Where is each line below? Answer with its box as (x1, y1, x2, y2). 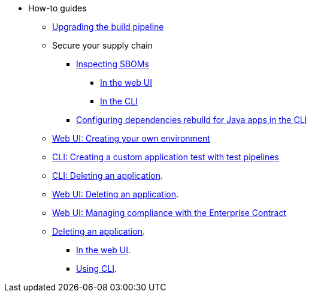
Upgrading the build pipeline (52, 22, 164, 32)
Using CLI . (76, 263, 117, 274)
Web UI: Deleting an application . (52, 189, 179, 199)
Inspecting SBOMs (76, 59, 149, 69)
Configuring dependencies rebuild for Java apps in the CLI (76, 115, 307, 125)
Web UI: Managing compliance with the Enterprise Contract (52, 208, 286, 218)
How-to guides (28, 3, 87, 13)
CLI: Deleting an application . (52, 170, 163, 181)
